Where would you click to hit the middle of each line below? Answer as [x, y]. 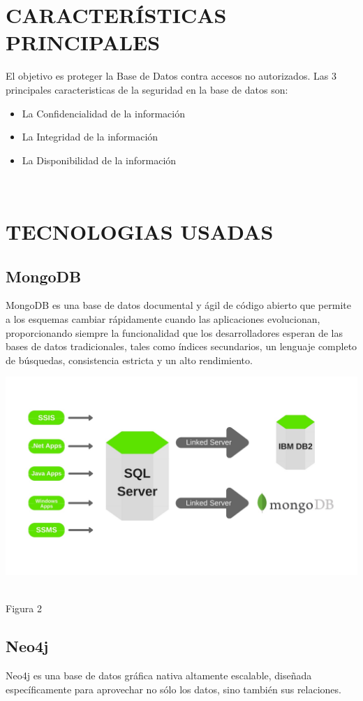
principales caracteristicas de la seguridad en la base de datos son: [147, 89]
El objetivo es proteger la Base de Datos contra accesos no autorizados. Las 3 [171, 76]
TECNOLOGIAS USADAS [140, 232]
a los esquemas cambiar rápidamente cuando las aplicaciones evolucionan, [163, 319]
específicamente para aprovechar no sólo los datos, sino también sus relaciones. [173, 689]
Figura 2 [24, 608]
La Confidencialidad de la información [104, 113]
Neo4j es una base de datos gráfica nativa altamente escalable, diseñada [159, 675]
